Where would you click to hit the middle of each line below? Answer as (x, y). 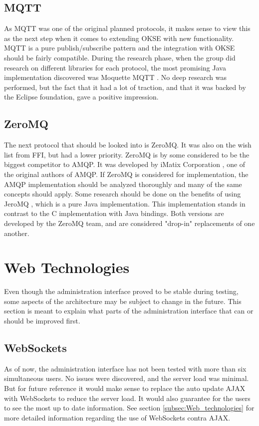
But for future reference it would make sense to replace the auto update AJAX (125, 388)
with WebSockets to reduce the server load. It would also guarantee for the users (127, 398)
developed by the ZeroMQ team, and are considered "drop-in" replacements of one (129, 223)
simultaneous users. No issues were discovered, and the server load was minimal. (127, 378)
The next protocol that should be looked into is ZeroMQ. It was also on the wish (128, 145)
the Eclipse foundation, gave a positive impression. (81, 97)
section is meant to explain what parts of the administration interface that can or (129, 311)
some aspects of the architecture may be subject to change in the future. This (123, 301)
